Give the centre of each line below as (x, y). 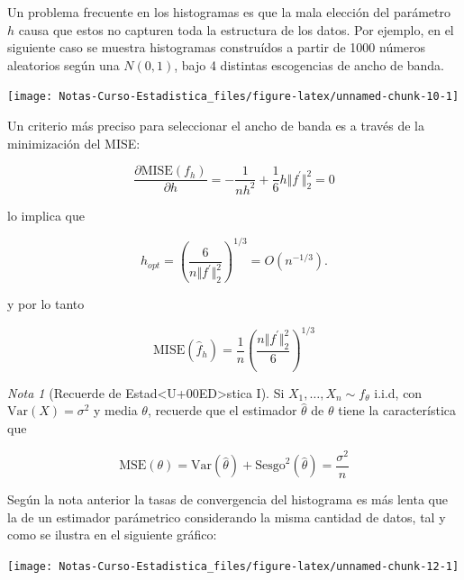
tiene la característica (397, 410)
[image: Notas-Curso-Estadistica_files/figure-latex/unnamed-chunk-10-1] (233, 97)
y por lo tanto (46, 304)
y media (116, 410)
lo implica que (46, 215)
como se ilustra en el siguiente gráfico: (112, 535)
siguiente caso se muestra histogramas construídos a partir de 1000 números (217, 47)
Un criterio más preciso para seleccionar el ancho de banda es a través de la (216, 126)
